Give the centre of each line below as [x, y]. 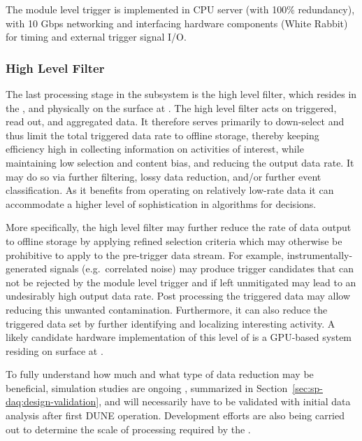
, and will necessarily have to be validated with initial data [225, 401]
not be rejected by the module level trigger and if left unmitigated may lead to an [181, 282]
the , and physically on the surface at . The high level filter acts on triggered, [171, 107]
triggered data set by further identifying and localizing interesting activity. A [171, 323]
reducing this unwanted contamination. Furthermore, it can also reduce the [167, 309]
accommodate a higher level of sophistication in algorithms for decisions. [161, 203]
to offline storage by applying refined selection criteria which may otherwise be [174, 240]
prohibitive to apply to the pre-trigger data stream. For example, [145, 254]
